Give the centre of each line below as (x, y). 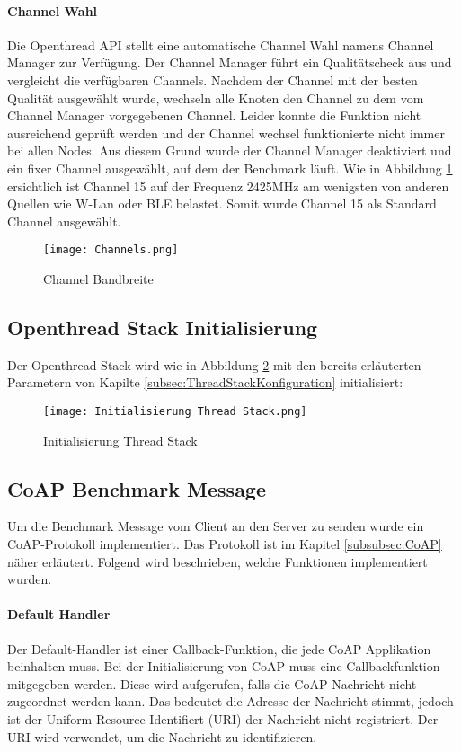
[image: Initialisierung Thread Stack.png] (175, 411)
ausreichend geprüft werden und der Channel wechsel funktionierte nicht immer (226, 133)
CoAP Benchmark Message (137, 488)
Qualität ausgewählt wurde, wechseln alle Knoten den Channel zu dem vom (216, 97)
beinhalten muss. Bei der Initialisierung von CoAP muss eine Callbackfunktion (224, 666)
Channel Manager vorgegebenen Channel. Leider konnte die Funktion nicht (214, 115)
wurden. (30, 579)
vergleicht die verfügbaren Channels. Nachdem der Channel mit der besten (213, 80)
